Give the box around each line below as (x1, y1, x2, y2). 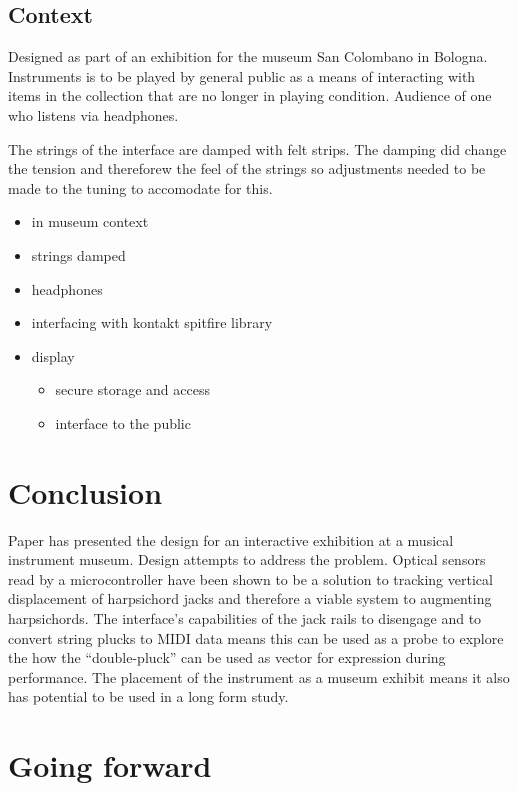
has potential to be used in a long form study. (8, 686, 289, 707)
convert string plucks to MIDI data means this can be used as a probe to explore (8, 627, 504, 648)
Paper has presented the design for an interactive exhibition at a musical (8, 529, 454, 550)
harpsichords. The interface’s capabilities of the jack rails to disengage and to (8, 608, 482, 629)
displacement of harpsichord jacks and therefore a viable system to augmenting (8, 588, 492, 609)
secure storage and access (55, 379, 210, 400)
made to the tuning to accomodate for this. (8, 177, 273, 198)
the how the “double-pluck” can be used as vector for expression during (8, 647, 446, 668)
